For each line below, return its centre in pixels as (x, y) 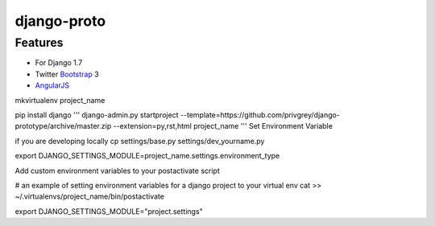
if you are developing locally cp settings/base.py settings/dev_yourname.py (140, 141)
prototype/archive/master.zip (63, 126)
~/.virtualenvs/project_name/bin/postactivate (90, 196)
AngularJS (52, 85)
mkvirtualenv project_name (60, 100)
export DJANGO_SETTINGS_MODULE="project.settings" (109, 211)
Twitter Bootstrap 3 (67, 74)
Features (39, 43)
